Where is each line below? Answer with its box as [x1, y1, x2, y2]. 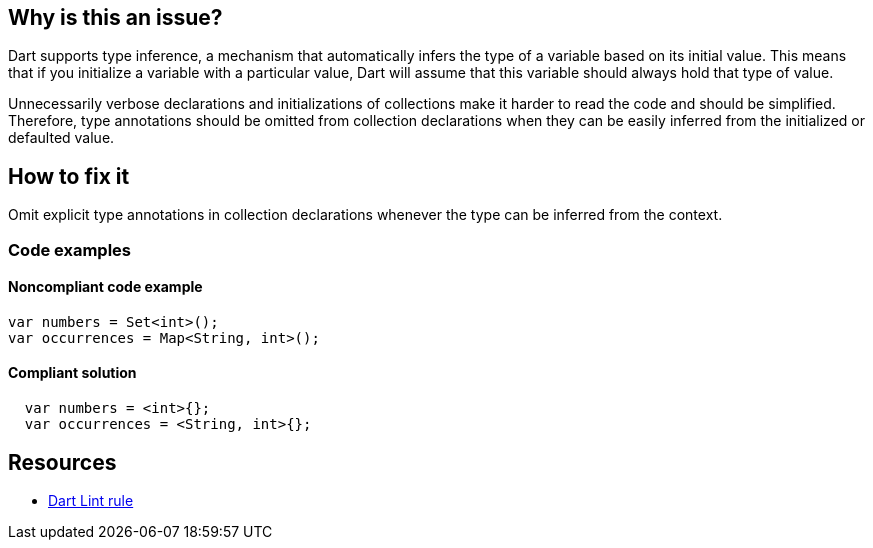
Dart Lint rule [48, 491, 134, 509]
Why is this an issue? [8, 5, 223, 30]
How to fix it [8, 163, 130, 189]
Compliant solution [8, 364, 137, 382]
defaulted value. [8, 129, 115, 147]
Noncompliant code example [8, 278, 203, 296]
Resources [8, 449, 117, 475]
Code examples [8, 239, 132, 260]
